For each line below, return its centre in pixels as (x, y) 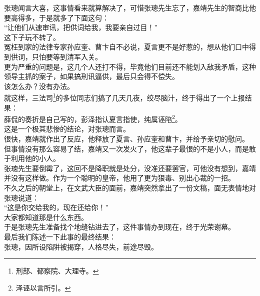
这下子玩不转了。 (32, 37)
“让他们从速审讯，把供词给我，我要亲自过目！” (81, 27)
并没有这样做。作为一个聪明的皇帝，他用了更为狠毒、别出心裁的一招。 (119, 178)
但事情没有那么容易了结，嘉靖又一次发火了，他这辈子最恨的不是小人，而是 (126, 148)
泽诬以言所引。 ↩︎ (43, 287)
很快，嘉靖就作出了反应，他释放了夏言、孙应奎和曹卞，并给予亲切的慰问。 (126, 139)
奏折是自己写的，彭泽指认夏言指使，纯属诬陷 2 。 (103, 118)
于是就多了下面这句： (74, 17)
